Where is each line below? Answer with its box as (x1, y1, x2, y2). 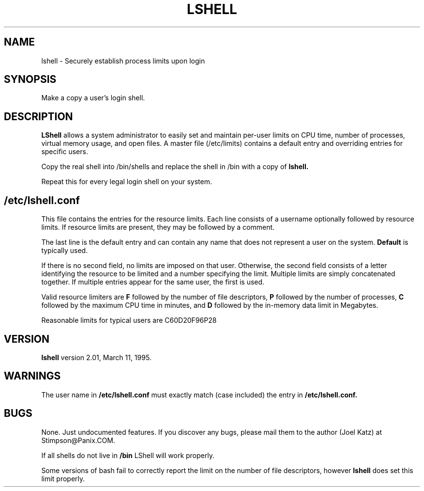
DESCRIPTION (4, 110, 73, 123)
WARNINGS (4, 370, 61, 382)
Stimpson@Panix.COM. (41, 436, 115, 444)
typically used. (41, 246, 88, 255)
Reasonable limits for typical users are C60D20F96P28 (41, 316, 217, 325)
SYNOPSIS (4, 73, 57, 86)
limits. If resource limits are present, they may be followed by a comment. (41, 223, 275, 232)
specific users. (41, 147, 88, 156)
